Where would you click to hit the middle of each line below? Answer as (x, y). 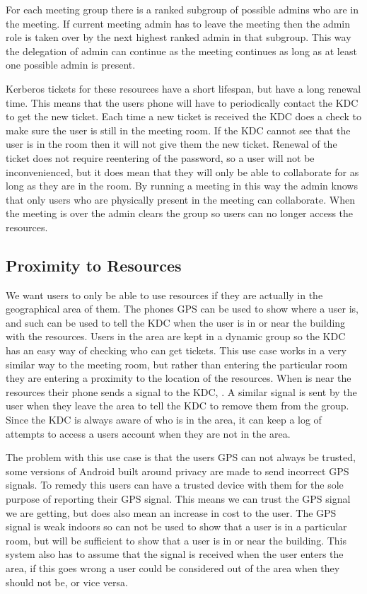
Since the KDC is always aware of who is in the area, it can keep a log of (164, 420)
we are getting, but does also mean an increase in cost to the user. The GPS (171, 512)
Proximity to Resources (94, 265)
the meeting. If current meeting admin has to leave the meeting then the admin (178, 23)
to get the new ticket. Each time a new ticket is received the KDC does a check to (183, 116)
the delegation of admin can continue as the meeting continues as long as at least (181, 51)
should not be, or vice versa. (67, 582)
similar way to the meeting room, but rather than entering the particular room (177, 364)
